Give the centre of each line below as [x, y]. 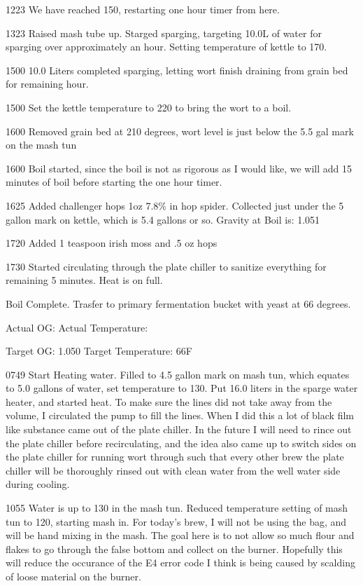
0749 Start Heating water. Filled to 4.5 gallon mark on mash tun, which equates [178, 374]
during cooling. [38, 484]
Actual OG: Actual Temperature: [77, 327]
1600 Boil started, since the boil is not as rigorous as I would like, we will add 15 [179, 168]
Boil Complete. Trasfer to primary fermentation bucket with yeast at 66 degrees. [178, 303]
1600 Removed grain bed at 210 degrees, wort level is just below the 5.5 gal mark [180, 131]
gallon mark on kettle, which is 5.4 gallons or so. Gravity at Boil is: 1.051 [163, 219]
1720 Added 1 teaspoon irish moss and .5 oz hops [112, 243]
